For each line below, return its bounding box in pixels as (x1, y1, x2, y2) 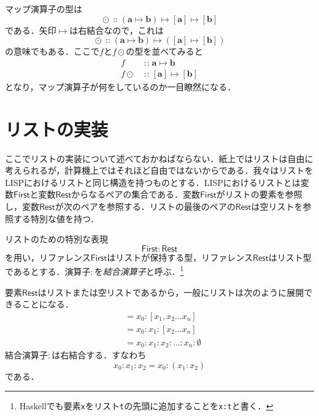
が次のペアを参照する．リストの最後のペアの (55, 199, 236, 212)
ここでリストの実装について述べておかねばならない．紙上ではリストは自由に (5, 152, 313, 164)
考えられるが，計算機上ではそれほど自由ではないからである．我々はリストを (5, 164, 313, 177)
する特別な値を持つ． (13, 212, 99, 225)
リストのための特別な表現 (5, 233, 108, 245)
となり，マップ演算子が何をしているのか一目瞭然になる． (5, 80, 236, 93)
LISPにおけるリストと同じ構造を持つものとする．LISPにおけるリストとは (5, 175, 301, 188)
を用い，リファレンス (5, 250, 91, 263)
